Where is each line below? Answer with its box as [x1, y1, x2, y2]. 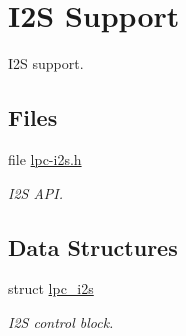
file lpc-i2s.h [8, 148, 82, 169]
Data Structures [8, 231, 178, 262]
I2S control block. [8, 311, 114, 332]
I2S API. [8, 182, 64, 203]
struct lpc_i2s [8, 278, 94, 299]
